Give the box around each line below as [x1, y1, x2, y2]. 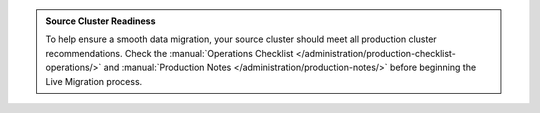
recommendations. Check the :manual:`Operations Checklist [45, 47, 294, 59]
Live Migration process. [45, 75, 143, 87]
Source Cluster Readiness [45, 15, 156, 27]
